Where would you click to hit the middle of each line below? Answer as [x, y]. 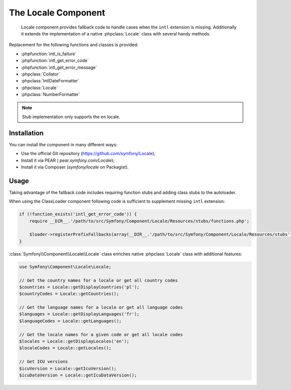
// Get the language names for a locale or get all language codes [101, 307]
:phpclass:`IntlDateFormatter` [50, 81]
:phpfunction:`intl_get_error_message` [59, 67]
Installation [26, 133]
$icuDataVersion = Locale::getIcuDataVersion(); [78, 375]
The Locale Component [57, 13]
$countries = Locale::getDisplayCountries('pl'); [79, 287]
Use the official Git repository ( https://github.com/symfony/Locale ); [88, 154]
